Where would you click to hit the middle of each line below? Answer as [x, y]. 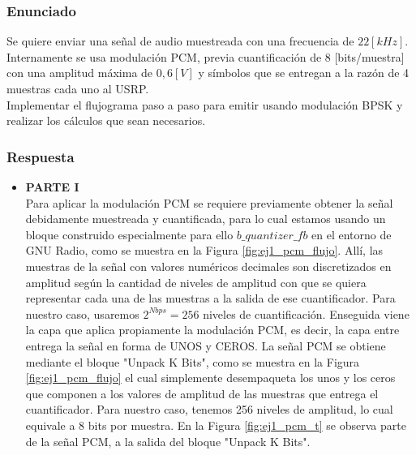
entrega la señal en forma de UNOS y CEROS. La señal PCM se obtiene [206, 345]
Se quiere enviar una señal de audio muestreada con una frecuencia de [180, 41]
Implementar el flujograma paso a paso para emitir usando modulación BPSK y [205, 104]
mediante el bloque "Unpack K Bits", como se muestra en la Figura [193, 361]
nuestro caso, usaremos [82, 313]
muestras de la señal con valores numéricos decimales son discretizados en [208, 266]
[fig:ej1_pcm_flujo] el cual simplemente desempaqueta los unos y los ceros [210, 378]
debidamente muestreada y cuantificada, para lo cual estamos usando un [206, 219]
